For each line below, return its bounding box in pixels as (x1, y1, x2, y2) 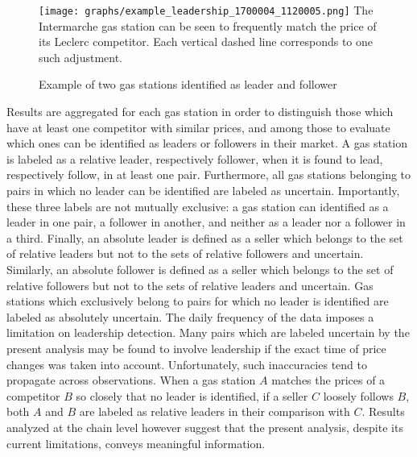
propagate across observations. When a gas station (6, 372, 256, 388)
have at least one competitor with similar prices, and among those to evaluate (6, 118, 390, 135)
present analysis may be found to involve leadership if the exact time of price (6, 339, 386, 356)
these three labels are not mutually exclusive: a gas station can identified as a (6, 197, 389, 214)
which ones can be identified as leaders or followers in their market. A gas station (6, 135, 408, 152)
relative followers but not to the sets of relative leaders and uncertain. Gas (6, 276, 374, 293)
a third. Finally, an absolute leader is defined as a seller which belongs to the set (6, 229, 403, 246)
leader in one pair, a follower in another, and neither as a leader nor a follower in (6, 214, 406, 231)
